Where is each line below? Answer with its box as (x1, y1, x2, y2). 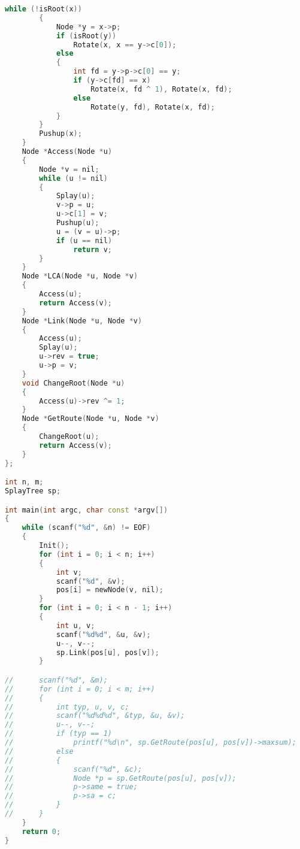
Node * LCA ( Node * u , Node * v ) (22, 272, 138, 281)
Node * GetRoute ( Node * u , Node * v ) (22, 414, 159, 423)
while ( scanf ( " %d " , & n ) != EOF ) (22, 523, 151, 532)
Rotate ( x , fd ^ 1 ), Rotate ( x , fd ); (90, 84, 232, 93)
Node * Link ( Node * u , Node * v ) (22, 316, 143, 325)
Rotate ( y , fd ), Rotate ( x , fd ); (90, 102, 215, 111)
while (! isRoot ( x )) (5, 5, 82, 13)
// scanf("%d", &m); (5, 675, 108, 684)
